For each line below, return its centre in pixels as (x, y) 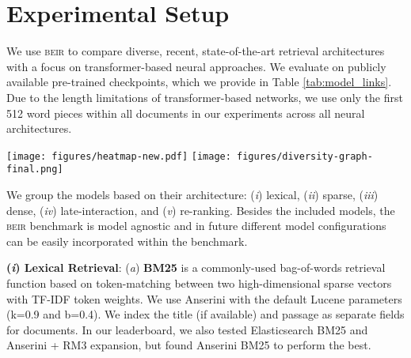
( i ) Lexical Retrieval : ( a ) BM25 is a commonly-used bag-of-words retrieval (196, 268)
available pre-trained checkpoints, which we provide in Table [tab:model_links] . (199, 82)
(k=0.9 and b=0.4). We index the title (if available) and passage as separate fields (205, 314)
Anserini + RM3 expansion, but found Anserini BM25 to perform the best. (189, 345)
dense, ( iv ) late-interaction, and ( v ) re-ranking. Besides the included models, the (201, 210)
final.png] (35, 170)
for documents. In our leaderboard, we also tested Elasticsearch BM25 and (187, 329)
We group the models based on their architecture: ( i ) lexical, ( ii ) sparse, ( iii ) (192, 194)
